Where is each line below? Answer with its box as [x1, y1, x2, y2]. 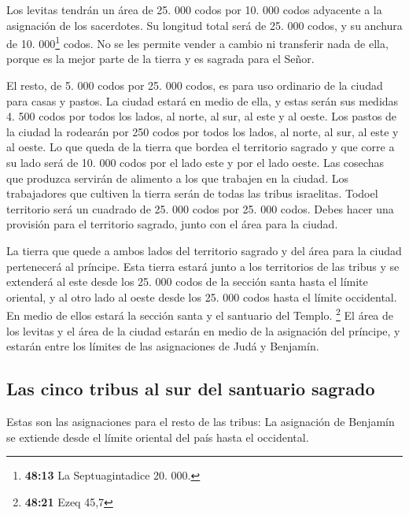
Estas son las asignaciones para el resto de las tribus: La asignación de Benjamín [6, 413, 395, 429]
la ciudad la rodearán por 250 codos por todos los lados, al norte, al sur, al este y [6, 123, 399, 139]
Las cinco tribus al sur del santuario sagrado [6, 376, 375, 401]
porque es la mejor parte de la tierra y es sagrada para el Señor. [6, 50, 315, 67]
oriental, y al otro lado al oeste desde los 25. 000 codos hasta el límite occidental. [6, 288, 397, 305]
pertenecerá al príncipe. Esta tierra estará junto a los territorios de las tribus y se [6, 257, 400, 274]
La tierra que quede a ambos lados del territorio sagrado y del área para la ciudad [6, 242, 402, 258]
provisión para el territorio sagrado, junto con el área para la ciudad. [6, 216, 338, 232]
